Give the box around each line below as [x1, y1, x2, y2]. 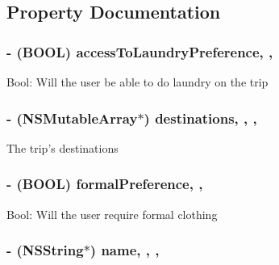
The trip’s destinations [6, 139, 119, 156]
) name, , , [90, 240, 160, 260]
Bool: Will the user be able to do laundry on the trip [6, 74, 269, 90]
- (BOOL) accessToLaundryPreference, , [6, 41, 273, 61]
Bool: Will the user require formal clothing [6, 205, 218, 222]
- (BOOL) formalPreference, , [6, 174, 203, 194]
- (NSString [6, 240, 84, 260]
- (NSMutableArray [6, 107, 138, 128]
